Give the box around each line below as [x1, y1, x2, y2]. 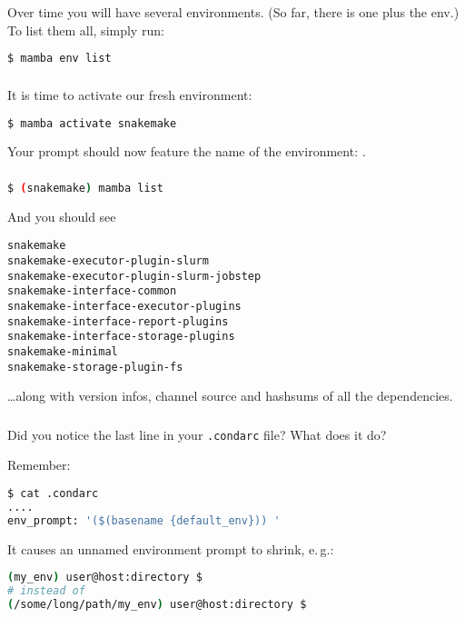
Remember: [7, 455, 71, 474]
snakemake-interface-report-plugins [7, 314, 229, 328]
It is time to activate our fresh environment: [7, 85, 252, 104]
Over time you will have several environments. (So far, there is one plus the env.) [7, 2, 460, 21]
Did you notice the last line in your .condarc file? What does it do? [7, 424, 387, 444]
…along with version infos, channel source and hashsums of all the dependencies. [7, 386, 453, 405]
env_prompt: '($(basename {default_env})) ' [7, 513, 281, 527]
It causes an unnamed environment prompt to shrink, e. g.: [7, 539, 334, 558]
